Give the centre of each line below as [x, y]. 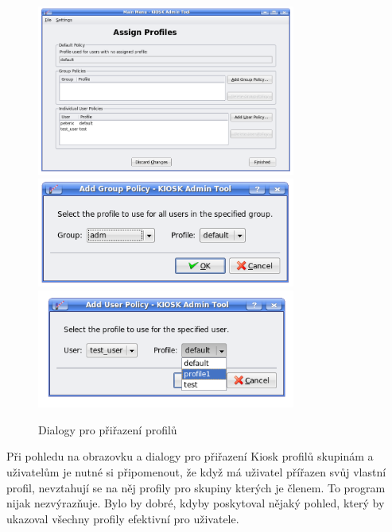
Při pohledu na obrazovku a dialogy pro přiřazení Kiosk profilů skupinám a [190, 456]
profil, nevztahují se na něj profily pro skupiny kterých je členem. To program [196, 487]
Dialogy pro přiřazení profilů [108, 429]
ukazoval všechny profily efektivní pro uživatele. [123, 518]
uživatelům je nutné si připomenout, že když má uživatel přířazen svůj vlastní [196, 472]
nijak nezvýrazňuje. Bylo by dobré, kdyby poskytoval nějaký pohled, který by [196, 503]
